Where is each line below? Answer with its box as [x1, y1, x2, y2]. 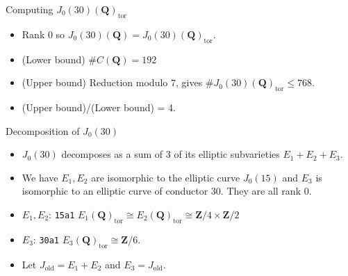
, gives [175, 75, 203, 90]
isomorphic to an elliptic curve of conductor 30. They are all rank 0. [22, 184, 312, 198]
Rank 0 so [22, 26, 65, 41]
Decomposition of [6, 123, 80, 138]
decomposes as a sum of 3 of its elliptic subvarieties [61, 147, 280, 161]
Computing [6, 2, 53, 16]
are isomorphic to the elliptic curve [91, 170, 240, 184]
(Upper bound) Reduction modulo [22, 75, 168, 90]
